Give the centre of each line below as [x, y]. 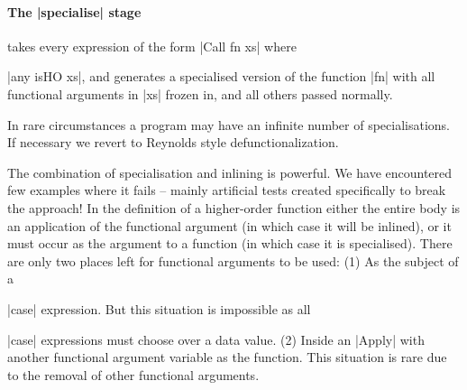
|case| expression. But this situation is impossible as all [159, 308]
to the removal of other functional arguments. [133, 374]
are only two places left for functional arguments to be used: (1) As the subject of [233, 260]
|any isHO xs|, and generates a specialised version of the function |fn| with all [221, 76]
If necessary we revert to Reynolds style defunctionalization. [173, 142]
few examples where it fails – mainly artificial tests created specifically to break [227, 190]
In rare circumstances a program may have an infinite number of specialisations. [229, 124]
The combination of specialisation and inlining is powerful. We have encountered [230, 172]
